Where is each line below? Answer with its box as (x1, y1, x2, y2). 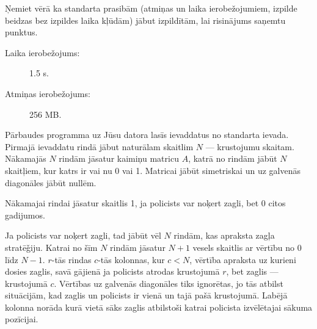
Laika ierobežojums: (5, 46, 80, 59)
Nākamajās (5, 152, 46, 165)
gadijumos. (5, 208, 45, 221)
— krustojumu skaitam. (205, 140, 294, 153)
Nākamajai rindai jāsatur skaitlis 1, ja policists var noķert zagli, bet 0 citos (5, 197, 286, 209)
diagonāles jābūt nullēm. (5, 176, 97, 189)
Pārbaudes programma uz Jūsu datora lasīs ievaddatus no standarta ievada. (5, 128, 289, 141)
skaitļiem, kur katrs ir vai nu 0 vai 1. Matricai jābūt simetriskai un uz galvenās (5, 164, 301, 176)
